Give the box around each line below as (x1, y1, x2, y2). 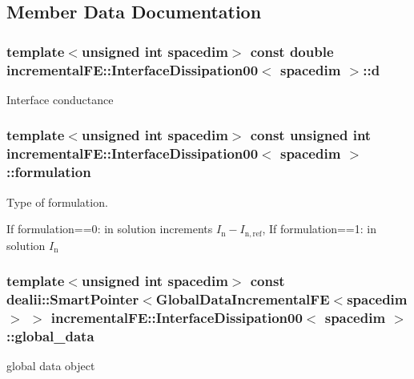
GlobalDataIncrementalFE (155, 289, 330, 309)
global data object (6, 357, 95, 374)
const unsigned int (250, 125, 372, 145)
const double (250, 41, 334, 61)
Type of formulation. (6, 193, 108, 210)
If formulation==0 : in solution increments (6, 220, 213, 237)
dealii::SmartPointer (6, 289, 139, 309)
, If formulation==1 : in (262, 220, 376, 237)
